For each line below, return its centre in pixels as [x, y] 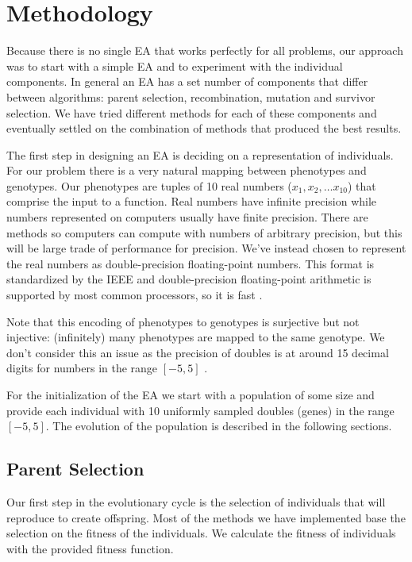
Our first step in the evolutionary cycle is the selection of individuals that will [196, 501]
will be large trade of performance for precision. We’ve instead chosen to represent [206, 248]
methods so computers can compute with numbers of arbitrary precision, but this [204, 232]
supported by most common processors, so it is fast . [135, 295]
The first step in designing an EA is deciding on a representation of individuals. [200, 154]
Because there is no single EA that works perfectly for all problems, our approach [205, 50]
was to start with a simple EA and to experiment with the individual [175, 65]
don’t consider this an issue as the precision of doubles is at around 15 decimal [198, 352]
